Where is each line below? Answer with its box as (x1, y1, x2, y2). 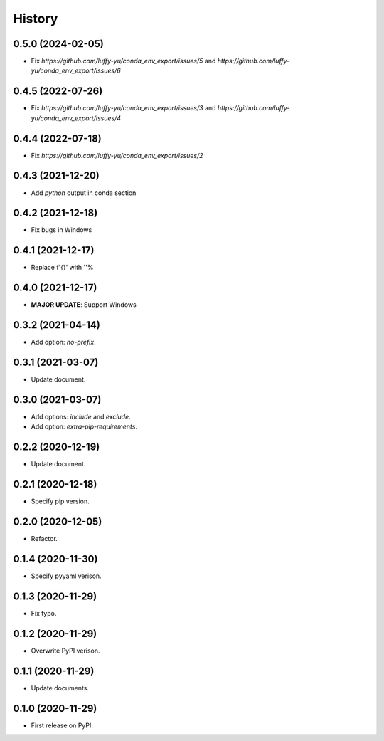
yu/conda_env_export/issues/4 (31, 114, 121, 122)
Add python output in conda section (31, 189, 137, 197)
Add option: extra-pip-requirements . (31, 422, 138, 431)
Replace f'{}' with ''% (31, 263, 94, 272)
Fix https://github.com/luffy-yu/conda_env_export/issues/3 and (31, 104, 216, 112)
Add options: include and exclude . (31, 413, 131, 421)
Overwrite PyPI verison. (31, 646, 100, 655)
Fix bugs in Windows (31, 226, 92, 234)
